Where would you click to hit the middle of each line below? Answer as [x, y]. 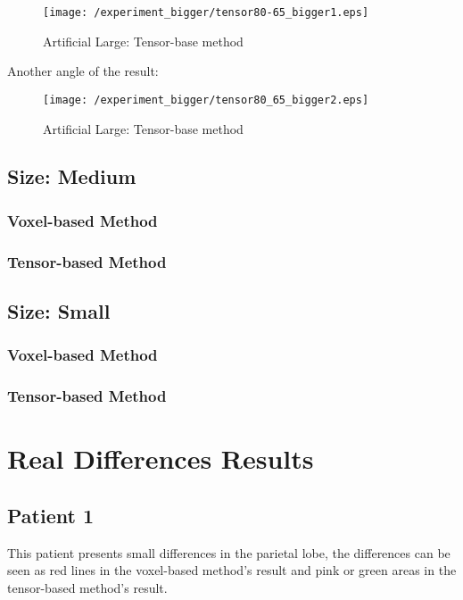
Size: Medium [72, 176]
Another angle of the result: [83, 71]
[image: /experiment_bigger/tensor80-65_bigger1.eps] [206, 12]
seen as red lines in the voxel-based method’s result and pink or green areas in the [232, 570]
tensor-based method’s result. [87, 587]
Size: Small [59, 310]
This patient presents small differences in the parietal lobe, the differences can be [229, 552]
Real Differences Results [161, 458]
